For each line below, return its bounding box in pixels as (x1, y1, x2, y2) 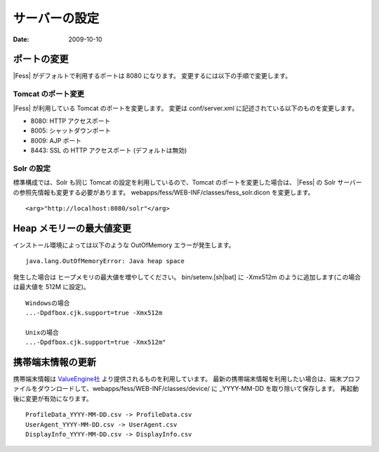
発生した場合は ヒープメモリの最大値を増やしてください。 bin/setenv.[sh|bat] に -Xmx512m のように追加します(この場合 (13, 272, 361, 281)
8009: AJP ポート (30, 136, 82, 145)
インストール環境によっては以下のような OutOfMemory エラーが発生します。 (13, 241, 235, 249)
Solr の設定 (13, 164, 51, 173)
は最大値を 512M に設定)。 (13, 283, 91, 291)
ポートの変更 (13, 53, 69, 65)
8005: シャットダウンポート (30, 126, 112, 135)
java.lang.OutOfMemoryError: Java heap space (25, 257, 185, 265)
